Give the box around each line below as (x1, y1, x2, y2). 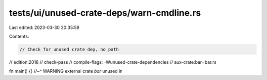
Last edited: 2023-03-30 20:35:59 (9, 25, 80, 30)
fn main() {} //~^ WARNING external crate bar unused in (9, 68, 123, 74)
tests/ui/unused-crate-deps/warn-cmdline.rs (9, 7, 201, 18)
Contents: (9, 33, 29, 39)
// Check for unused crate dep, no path (19, 47, 119, 52)
